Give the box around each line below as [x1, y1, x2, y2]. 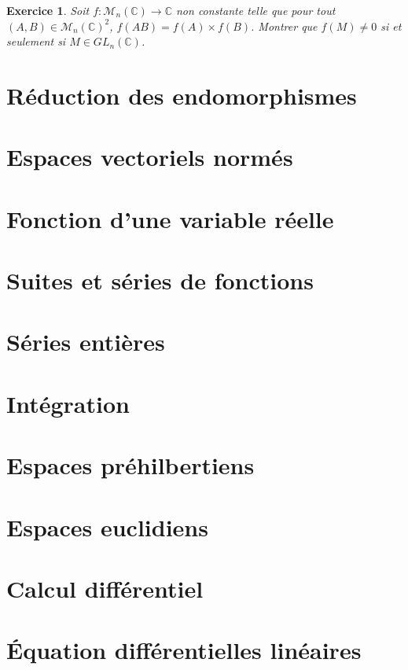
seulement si [6, 33, 66, 50]
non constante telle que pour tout [175, 2, 336, 18]
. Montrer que [251, 17, 318, 34]
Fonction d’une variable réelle [6, 202, 334, 234]
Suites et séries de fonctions [6, 264, 314, 296]
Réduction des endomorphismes [6, 79, 357, 111]
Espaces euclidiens [6, 510, 208, 543]
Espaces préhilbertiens [6, 449, 255, 481]
